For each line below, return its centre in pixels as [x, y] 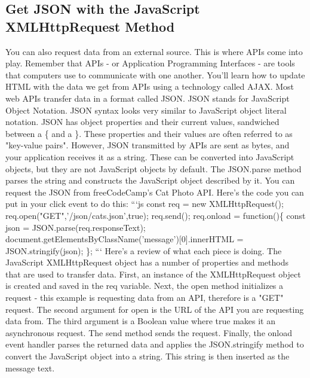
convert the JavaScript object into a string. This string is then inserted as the [148, 356]
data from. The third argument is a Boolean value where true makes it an [141, 321]
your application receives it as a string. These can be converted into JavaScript [150, 156]
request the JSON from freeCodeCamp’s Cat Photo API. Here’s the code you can [155, 192]
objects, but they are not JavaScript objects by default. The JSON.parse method [154, 168]
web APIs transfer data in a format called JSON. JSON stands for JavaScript [148, 98]
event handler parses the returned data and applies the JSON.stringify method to [155, 344]
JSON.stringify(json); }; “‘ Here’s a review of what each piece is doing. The [144, 250]
